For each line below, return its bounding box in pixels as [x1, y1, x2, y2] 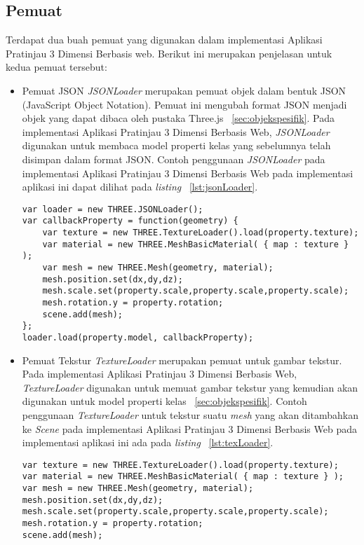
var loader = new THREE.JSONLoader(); [22, 204, 203, 214]
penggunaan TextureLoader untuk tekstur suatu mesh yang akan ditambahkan [22, 407, 358, 422]
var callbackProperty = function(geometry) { [22, 216, 238, 226]
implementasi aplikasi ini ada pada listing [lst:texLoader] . [22, 435, 274, 450]
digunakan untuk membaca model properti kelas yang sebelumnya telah [22, 138, 331, 153]
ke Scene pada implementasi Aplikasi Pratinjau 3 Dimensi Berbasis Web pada [22, 421, 357, 436]
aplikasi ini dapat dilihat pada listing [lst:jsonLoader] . [22, 179, 258, 194]
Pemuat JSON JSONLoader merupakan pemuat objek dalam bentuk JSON [22, 83, 346, 97]
